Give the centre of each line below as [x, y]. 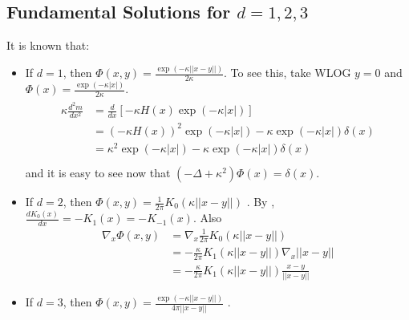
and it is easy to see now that [98, 173]
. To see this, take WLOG [288, 73]
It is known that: [48, 45]
